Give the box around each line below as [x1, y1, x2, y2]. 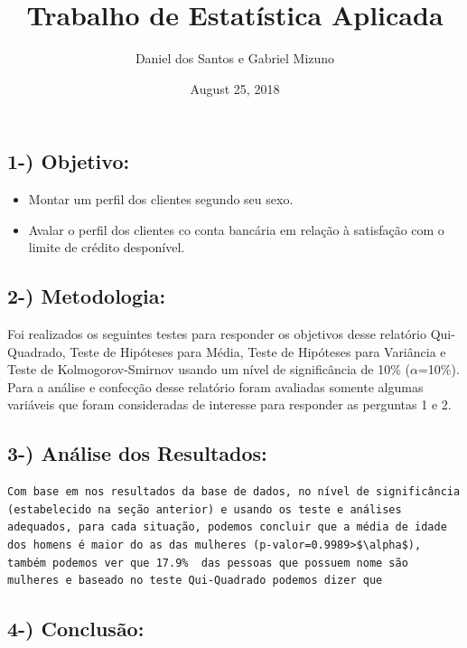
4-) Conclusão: [7, 615, 145, 643]
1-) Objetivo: [7, 147, 130, 175]
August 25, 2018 [190, 79, 280, 98]
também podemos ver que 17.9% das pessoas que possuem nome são [7, 556, 408, 569]
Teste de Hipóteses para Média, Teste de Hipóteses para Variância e [70, 342, 446, 361]
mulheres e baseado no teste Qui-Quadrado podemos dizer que [7, 574, 383, 587]
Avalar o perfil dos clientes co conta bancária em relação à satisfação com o [28, 220, 444, 239]
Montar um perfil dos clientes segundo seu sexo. [28, 190, 294, 209]
